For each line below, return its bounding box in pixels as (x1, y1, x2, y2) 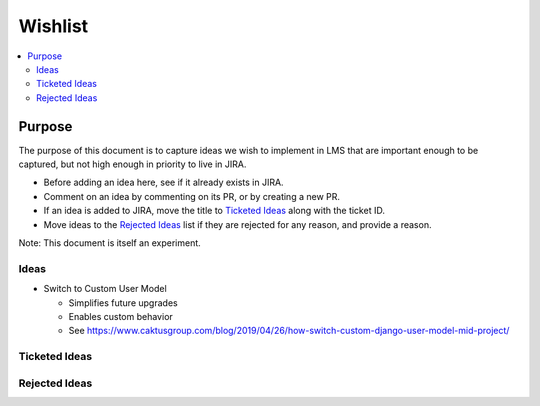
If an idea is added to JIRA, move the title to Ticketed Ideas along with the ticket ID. (43, 205, 385, 217)
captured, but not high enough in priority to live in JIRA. (18, 158, 247, 170)
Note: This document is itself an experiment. (18, 236, 202, 249)
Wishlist (18, 15, 89, 37)
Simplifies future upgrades (68, 296, 179, 309)
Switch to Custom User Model (43, 283, 167, 295)
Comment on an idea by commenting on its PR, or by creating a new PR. (43, 190, 340, 202)
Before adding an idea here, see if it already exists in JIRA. (43, 176, 284, 189)
